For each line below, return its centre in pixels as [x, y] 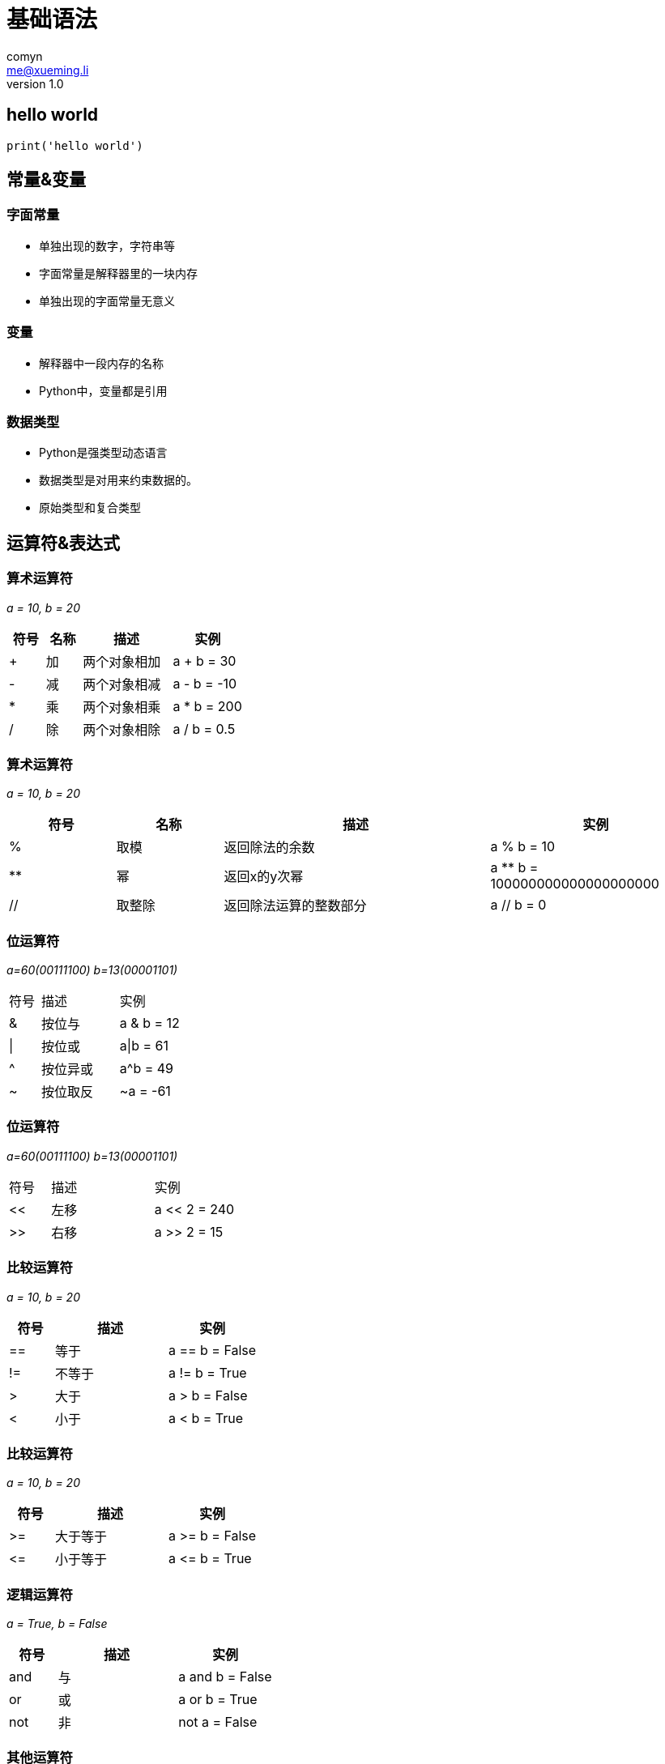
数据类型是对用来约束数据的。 [118, 480]
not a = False [218, 1722]
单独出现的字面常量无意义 [107, 300]
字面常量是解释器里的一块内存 [118, 273]
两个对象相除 [122, 729]
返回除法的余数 [269, 848]
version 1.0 [35, 83]
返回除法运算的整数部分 [295, 906]
